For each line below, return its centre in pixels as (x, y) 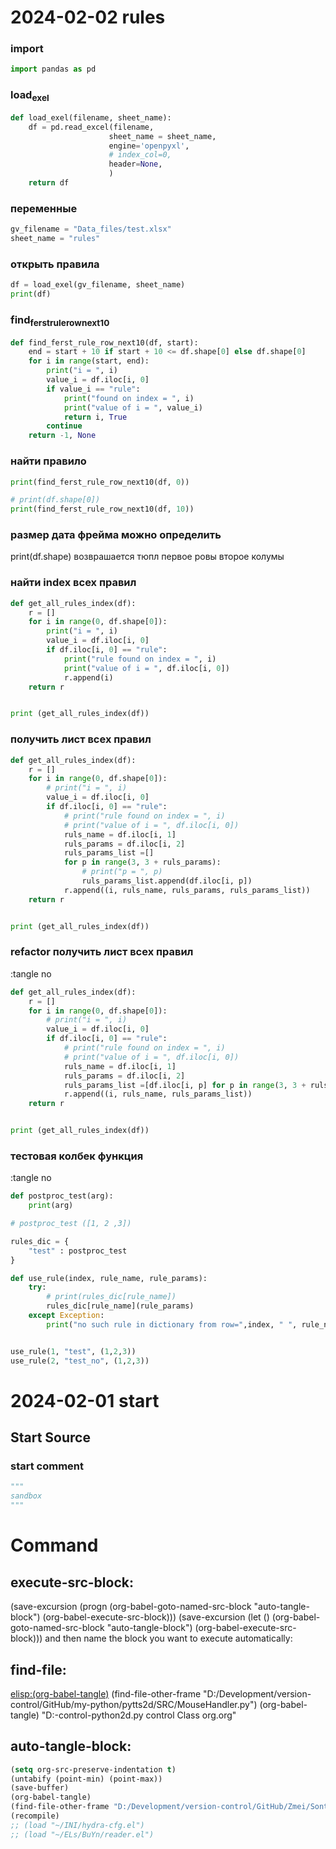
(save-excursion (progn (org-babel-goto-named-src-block (131, 1607)
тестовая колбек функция (77, 1156)
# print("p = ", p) (122, 872)
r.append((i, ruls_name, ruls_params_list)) (158, 1094)
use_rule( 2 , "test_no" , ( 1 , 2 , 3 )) (80, 1361)
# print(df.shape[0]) (55, 500)
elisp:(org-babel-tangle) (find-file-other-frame (106, 1693)
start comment (47, 1466)
